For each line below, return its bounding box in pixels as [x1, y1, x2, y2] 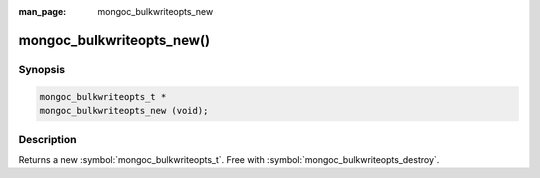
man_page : [18, 6, 67, 17]
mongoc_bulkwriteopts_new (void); [39, 105, 209, 116]
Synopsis [18, 62, 65, 76]
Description [18, 133, 77, 147]
